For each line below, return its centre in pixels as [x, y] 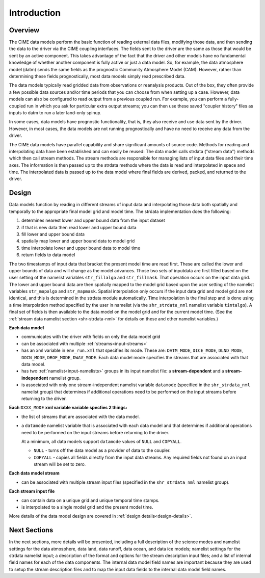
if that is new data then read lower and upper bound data [79, 227]
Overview [24, 30]
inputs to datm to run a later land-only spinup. [55, 112]
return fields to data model [48, 255]
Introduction [35, 13]
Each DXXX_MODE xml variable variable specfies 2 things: [68, 408]
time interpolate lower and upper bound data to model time [81, 248]
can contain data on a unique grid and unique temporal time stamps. [90, 500]
